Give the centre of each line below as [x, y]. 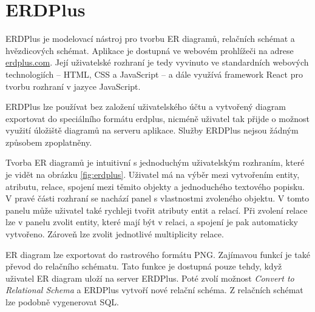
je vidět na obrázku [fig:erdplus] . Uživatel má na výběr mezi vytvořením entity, [153, 175]
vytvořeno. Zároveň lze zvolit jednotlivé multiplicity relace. [115, 234]
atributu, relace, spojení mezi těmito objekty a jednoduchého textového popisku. [155, 186]
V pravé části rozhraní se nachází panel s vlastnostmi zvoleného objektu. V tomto [157, 198]
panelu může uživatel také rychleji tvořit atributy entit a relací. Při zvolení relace [157, 210]
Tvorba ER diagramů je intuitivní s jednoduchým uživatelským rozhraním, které [155, 162]
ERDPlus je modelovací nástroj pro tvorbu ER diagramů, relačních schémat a [150, 39]
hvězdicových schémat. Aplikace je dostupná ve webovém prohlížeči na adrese [150, 50]
